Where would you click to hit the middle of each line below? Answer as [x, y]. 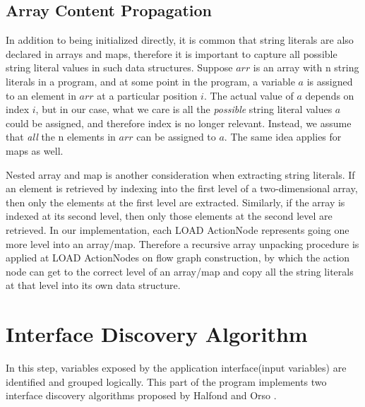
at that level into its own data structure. [93, 285]
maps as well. [35, 150]
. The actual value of [249, 95]
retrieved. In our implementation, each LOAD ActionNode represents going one [178, 229]
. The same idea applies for [283, 137]
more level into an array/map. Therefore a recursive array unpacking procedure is [182, 243]
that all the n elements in [61, 137]
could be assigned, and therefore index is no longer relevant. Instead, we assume [179, 123]
